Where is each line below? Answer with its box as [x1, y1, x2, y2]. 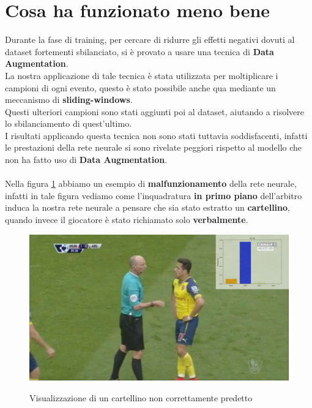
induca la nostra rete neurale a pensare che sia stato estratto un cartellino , [5, 201, 290, 214]
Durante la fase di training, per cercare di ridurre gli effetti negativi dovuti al [5, 33, 295, 46]
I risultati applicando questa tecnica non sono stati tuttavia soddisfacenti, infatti [5, 129, 308, 142]
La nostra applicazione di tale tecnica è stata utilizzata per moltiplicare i [5, 69, 278, 81]
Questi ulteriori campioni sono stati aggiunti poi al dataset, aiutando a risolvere [5, 105, 305, 118]
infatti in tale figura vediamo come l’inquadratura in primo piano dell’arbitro [5, 189, 302, 202]
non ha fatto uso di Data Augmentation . [5, 153, 168, 166]
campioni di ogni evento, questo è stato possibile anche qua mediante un [5, 81, 276, 94]
